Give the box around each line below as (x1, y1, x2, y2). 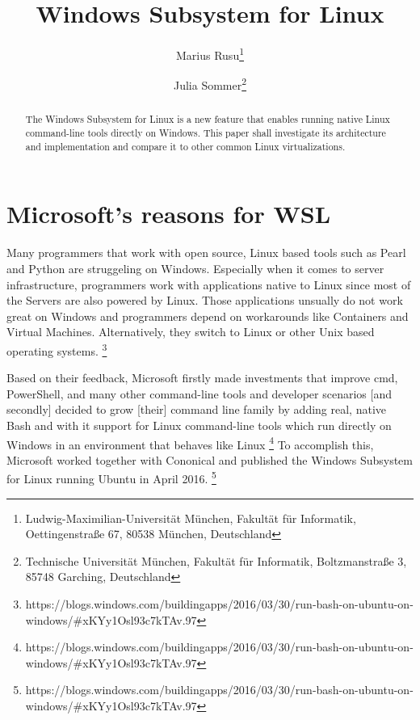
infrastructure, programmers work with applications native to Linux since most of (6, 276, 411, 293)
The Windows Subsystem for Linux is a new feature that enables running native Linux (25, 112, 390, 126)
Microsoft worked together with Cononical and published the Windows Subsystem (6, 451, 413, 468)
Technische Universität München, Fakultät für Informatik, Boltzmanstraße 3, (25, 552, 407, 569)
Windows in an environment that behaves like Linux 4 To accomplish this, (6, 433, 374, 453)
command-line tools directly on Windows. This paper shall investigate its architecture (25, 126, 386, 140)
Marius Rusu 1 (175, 44, 245, 63)
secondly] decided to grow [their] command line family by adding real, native (6, 401, 386, 418)
